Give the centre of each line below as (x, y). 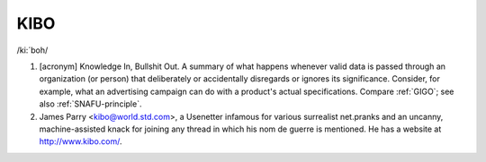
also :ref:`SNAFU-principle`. (90, 104)
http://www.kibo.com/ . (81, 141)
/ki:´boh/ (32, 50)
